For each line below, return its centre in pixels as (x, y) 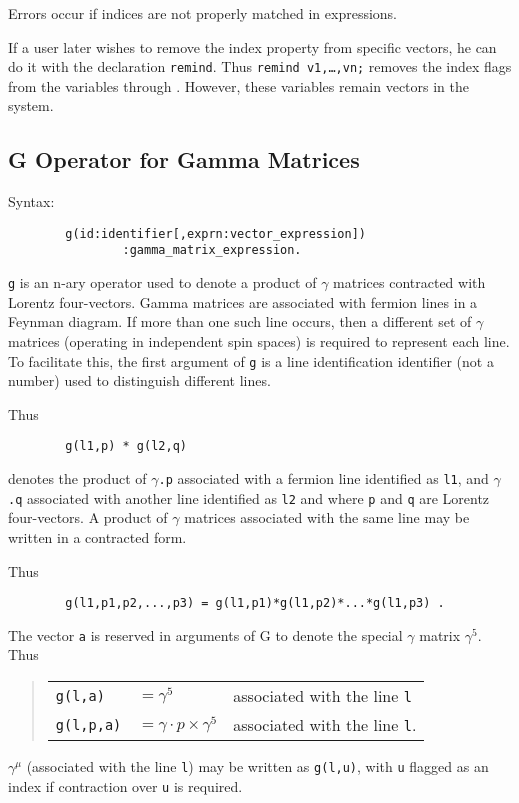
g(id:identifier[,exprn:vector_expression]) (215, 233)
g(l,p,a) (88, 724)
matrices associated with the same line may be (327, 517)
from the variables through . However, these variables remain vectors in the (238, 85)
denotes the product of (77, 478)
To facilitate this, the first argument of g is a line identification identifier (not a (251, 360)
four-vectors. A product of (88, 517)
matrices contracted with (409, 282)
